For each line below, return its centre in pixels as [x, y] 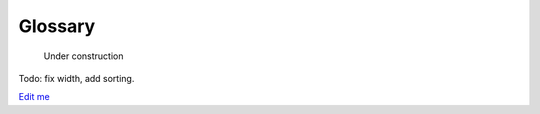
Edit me [34, 97]
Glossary [57, 26]
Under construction [83, 56]
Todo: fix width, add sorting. [76, 78]
